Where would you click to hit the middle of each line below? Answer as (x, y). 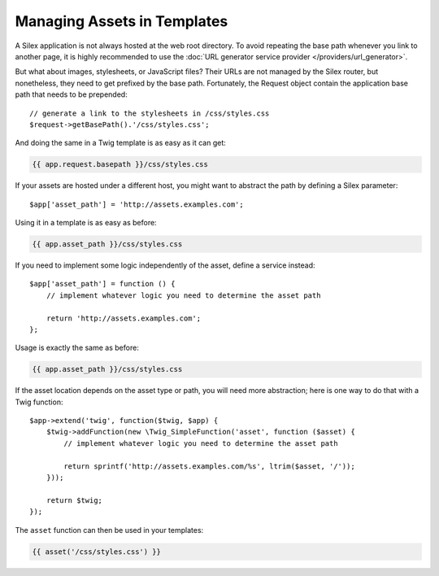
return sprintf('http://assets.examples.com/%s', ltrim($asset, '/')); (209, 466)
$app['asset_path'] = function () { (102, 284)
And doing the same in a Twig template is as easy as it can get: (121, 143)
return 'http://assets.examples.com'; (124, 318)
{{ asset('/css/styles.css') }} (97, 552)
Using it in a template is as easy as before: (86, 223)
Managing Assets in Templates (122, 21)
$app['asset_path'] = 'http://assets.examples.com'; (137, 204)
